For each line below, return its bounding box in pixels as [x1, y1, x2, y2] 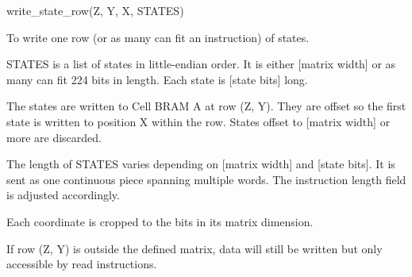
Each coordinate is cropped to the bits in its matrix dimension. [6, 213, 314, 229]
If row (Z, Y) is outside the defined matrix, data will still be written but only [6, 240, 383, 256]
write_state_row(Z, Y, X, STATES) [6, 2, 184, 18]
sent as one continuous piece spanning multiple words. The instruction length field [6, 171, 406, 187]
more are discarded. [6, 129, 102, 145]
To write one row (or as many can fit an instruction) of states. [6, 29, 310, 45]
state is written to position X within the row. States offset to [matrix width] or [6, 113, 391, 129]
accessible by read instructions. [6, 256, 157, 272]
